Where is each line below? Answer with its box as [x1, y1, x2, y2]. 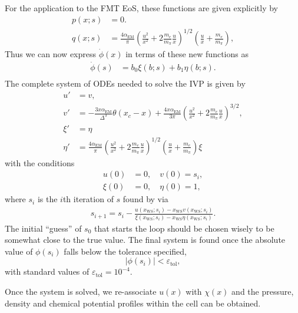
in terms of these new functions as [125, 48, 249, 60]
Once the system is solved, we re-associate [5, 285, 157, 298]
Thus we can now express [5, 48, 97, 60]
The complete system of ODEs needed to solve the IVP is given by [5, 77, 246, 90]
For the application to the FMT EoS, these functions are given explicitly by [5, 2, 279, 14]
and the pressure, [231, 285, 294, 298]
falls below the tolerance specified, [64, 245, 187, 257]
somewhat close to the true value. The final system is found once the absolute [5, 233, 286, 246]
